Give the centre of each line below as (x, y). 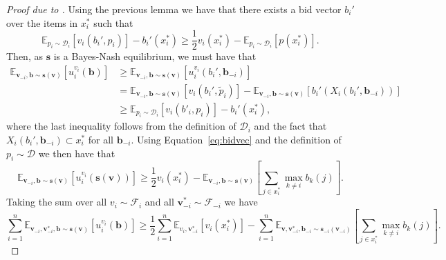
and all (159, 202)
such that (113, 22)
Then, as (25, 56)
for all (101, 139)
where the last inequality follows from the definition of (121, 126)
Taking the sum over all (57, 202)
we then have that (77, 153)
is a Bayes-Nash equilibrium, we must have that (155, 56)
